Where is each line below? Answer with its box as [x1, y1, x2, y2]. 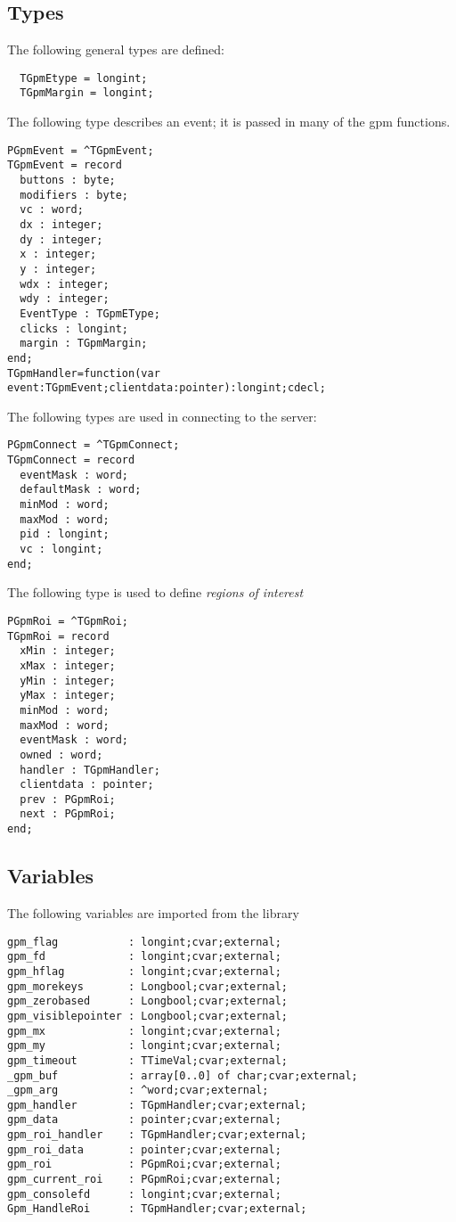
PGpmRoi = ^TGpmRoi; [7, 614, 129, 627]
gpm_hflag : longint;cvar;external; [7, 964, 281, 978]
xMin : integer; [20, 644, 116, 658]
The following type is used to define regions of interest [7, 583, 304, 602]
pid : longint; [20, 528, 110, 541]
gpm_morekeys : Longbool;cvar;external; [7, 980, 288, 993]
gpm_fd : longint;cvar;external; [7, 950, 281, 964]
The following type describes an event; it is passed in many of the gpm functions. [7, 112, 451, 131]
